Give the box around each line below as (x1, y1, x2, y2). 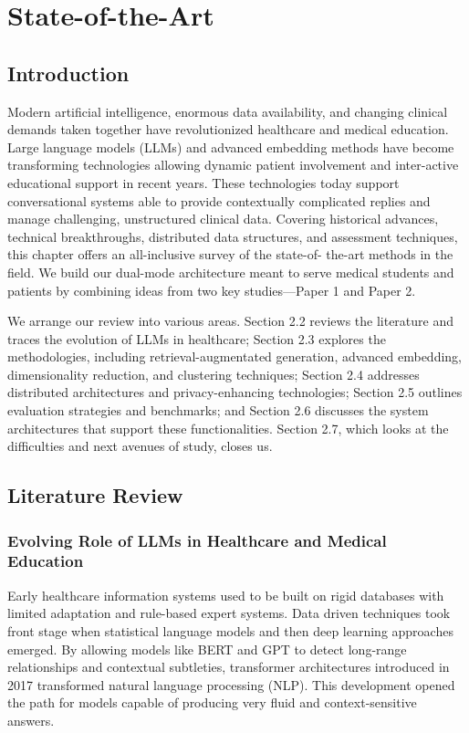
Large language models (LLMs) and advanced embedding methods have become (7, 137, 454, 156)
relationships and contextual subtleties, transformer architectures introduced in (7, 657, 450, 676)
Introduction (7, 58, 130, 87)
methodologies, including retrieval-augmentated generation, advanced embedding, (7, 347, 463, 366)
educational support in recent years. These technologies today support (7, 173, 400, 192)
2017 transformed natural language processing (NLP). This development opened (7, 675, 455, 694)
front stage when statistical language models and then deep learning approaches (7, 621, 453, 640)
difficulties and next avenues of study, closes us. (7, 436, 273, 456)
